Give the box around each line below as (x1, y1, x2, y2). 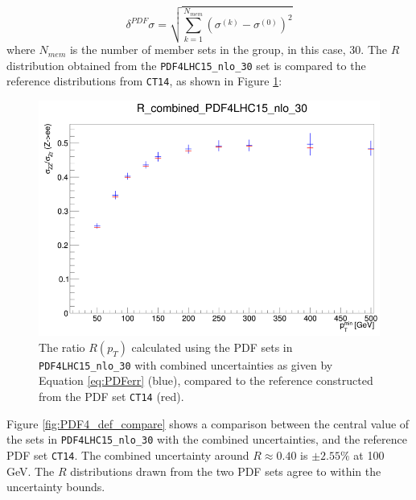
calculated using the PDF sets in (131, 338, 293, 355)
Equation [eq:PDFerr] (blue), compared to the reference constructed (39, 372, 373, 389)
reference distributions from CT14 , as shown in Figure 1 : (6, 72, 282, 89)
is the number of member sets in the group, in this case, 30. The (69, 41, 387, 58)
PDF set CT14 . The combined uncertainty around (6, 446, 249, 463)
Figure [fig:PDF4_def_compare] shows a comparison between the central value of (6, 415, 410, 432)
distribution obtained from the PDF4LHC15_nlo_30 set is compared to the (6, 56, 366, 73)
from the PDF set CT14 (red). (39, 388, 184, 405)
